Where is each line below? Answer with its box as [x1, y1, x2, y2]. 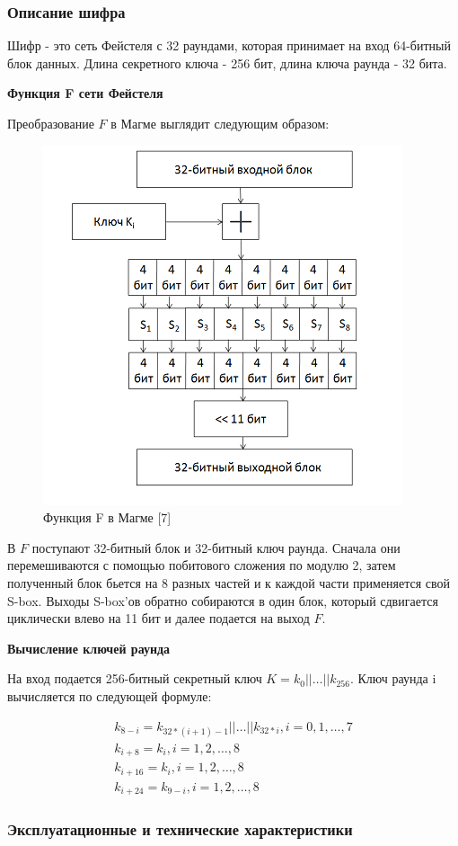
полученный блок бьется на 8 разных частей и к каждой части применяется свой [7, 573, 451, 592]
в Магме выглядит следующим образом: [110, 114, 330, 132]
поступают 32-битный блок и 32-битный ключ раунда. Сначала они [31, 538, 401, 557]
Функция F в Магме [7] [43, 508, 172, 527]
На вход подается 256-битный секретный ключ [7, 669, 262, 688]
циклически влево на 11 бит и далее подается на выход [7, 609, 310, 628]
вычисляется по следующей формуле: [7, 686, 212, 705]
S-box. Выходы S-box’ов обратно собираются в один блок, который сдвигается [7, 591, 438, 610]
